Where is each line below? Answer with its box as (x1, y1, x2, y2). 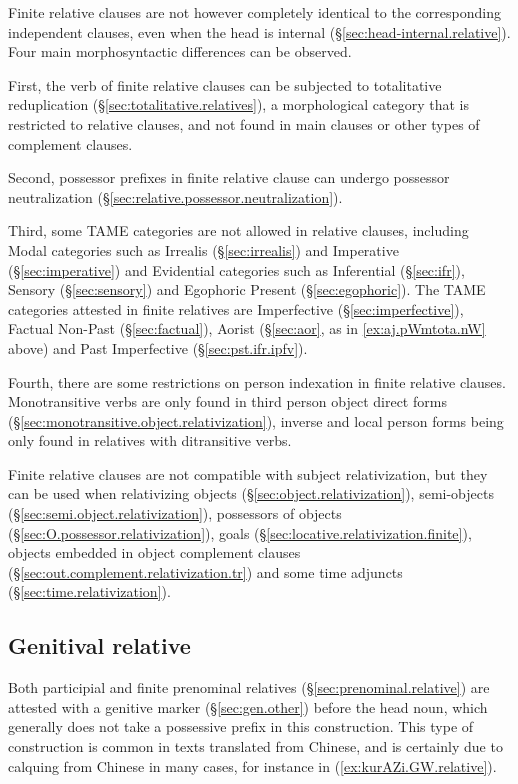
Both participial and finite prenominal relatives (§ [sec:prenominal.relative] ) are (8, 677, 490, 698)
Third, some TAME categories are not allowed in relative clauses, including (8, 220, 469, 241)
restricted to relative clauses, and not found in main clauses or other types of (8, 113, 480, 134)
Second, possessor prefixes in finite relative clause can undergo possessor (8, 167, 450, 188)
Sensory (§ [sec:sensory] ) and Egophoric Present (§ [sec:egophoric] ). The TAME (8, 279, 486, 300)
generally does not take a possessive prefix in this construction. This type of (8, 716, 474, 737)
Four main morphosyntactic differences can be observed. (8, 41, 352, 62)
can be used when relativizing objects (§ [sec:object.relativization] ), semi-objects (8, 483, 494, 504)
